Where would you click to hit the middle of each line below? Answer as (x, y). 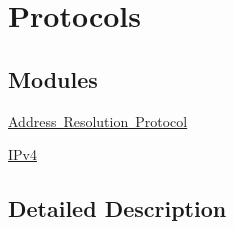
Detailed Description (117, 208)
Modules (53, 78)
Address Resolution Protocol (98, 120)
